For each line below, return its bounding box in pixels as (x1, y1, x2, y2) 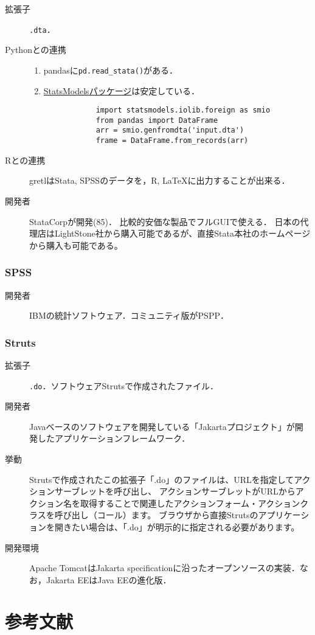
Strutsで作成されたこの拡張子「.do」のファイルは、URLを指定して (29, 473, 294, 485)
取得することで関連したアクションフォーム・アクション (80, 496, 300, 509)
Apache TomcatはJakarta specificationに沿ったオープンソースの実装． (29, 561, 300, 574)
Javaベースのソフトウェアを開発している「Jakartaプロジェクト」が (29, 420, 295, 432)
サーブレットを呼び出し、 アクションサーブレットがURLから (54, 485, 296, 498)
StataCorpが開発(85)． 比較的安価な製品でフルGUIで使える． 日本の (29, 215, 300, 227)
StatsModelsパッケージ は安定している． (43, 84, 199, 97)
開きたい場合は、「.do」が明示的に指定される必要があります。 (54, 520, 300, 533)
